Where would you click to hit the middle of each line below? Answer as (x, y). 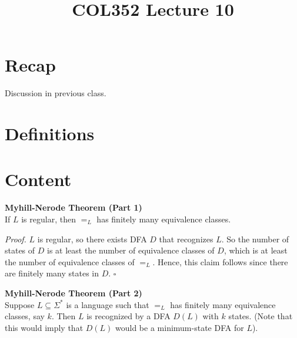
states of (20, 250)
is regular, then (49, 219)
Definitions (50, 133)
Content (38, 179)
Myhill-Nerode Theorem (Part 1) (74, 207)
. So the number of (255, 239)
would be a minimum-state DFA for (180, 327)
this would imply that (44, 327)
